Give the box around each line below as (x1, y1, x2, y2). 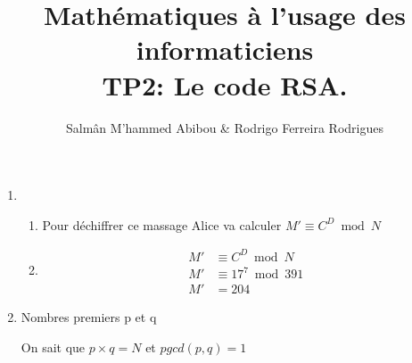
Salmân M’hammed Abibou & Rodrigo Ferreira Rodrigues (66, 118, 383, 136)
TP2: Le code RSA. (102, 66, 348, 103)
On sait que (21, 337, 86, 356)
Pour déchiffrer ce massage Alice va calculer (42, 215, 282, 234)
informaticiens (136, 31, 314, 68)
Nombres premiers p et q (21, 308, 157, 326)
